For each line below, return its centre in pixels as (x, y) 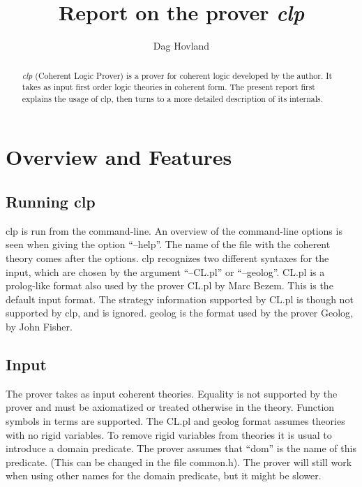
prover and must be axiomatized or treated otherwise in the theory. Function (170, 407)
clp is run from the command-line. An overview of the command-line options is (174, 230)
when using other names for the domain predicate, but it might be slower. (164, 475)
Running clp (51, 202)
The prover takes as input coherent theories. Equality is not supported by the (172, 393)
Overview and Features (119, 157)
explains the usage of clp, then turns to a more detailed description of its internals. (173, 98)
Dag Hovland (181, 46)
